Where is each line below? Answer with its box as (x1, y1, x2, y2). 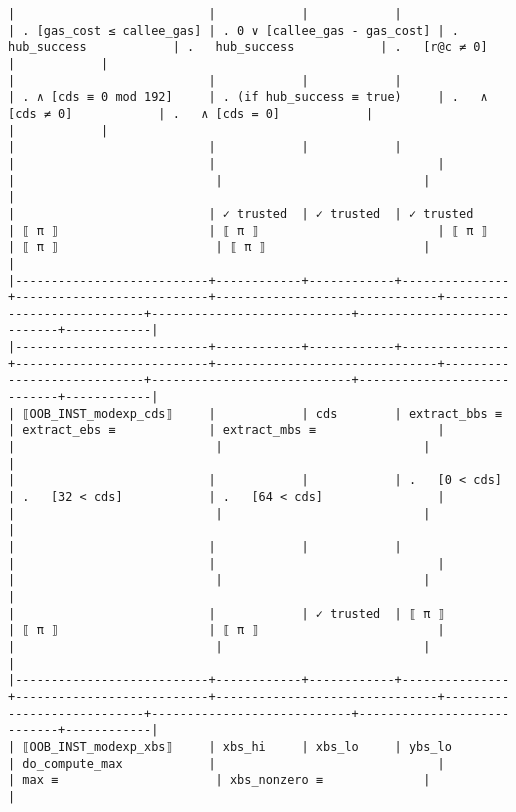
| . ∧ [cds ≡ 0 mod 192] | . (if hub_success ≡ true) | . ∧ (8, 90, 488, 105)
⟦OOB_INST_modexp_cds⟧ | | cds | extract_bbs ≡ (22, 406, 502, 421)
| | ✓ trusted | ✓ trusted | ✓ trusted (8, 206, 474, 221)
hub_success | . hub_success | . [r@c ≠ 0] (8, 40, 488, 55)
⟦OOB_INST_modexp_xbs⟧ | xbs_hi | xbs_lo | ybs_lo (22, 739, 452, 754)
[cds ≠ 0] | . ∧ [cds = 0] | (8, 106, 374, 121)
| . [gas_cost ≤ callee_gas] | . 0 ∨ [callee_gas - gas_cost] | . (8, 23, 460, 38)
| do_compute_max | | (8, 756, 445, 771)
